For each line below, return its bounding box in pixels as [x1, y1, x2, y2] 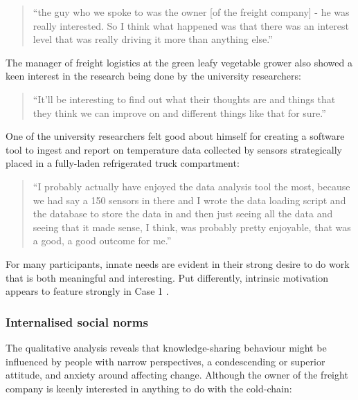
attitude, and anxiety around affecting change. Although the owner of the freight [6, 367, 348, 382]
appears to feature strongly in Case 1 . [6, 284, 169, 298]
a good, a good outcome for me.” [33, 233, 172, 248]
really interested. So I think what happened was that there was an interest [33, 18, 350, 33]
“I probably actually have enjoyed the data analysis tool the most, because [33, 179, 350, 193]
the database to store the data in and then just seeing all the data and [33, 206, 333, 221]
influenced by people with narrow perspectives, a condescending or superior [6, 354, 325, 368]
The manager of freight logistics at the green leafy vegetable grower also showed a [6, 55, 352, 69]
